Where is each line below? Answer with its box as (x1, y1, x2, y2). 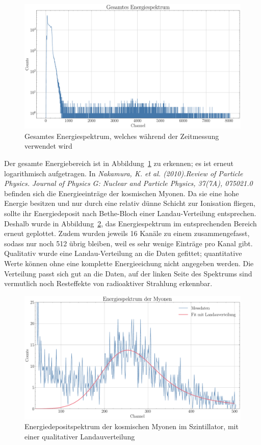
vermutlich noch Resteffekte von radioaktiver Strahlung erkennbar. (4, 278, 213, 289)
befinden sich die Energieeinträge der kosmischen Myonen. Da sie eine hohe (4, 188, 239, 198)
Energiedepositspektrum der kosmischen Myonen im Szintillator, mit (24, 421, 239, 432)
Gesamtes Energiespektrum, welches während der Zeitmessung (24, 130, 219, 141)
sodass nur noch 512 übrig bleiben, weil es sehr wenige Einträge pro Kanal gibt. (4, 238, 253, 248)
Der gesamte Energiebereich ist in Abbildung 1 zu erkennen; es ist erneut (4, 158, 234, 169)
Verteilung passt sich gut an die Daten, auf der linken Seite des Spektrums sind (4, 268, 252, 278)
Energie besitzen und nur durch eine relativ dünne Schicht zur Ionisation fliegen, (4, 198, 255, 208)
